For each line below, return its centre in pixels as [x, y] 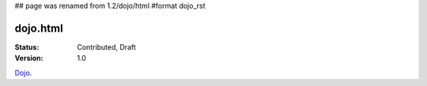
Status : [27, 47]
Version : [29, 58]
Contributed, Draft [106, 47]
